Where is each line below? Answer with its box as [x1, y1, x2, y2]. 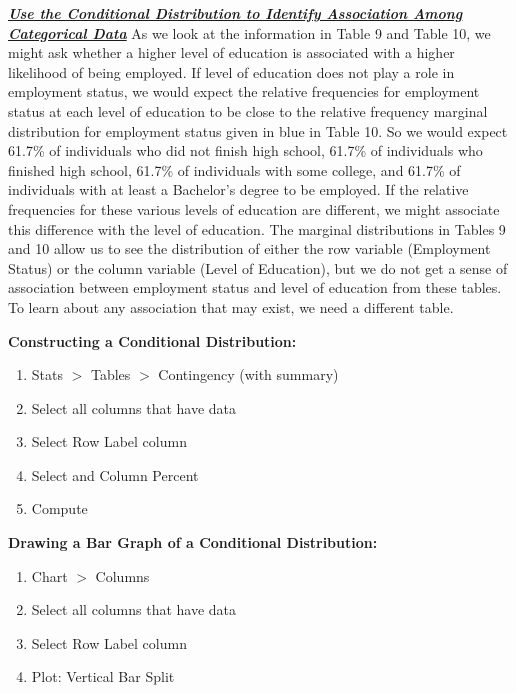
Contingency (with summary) [158, 364, 339, 385]
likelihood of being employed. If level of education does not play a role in [8, 61, 455, 82]
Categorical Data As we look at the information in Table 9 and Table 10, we [8, 22, 491, 43]
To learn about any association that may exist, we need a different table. [8, 296, 454, 317]
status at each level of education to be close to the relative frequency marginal [8, 100, 488, 121]
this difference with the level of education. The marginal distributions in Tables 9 [8, 218, 506, 239]
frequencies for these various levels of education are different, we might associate [8, 198, 500, 219]
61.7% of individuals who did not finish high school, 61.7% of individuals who [8, 140, 483, 161]
